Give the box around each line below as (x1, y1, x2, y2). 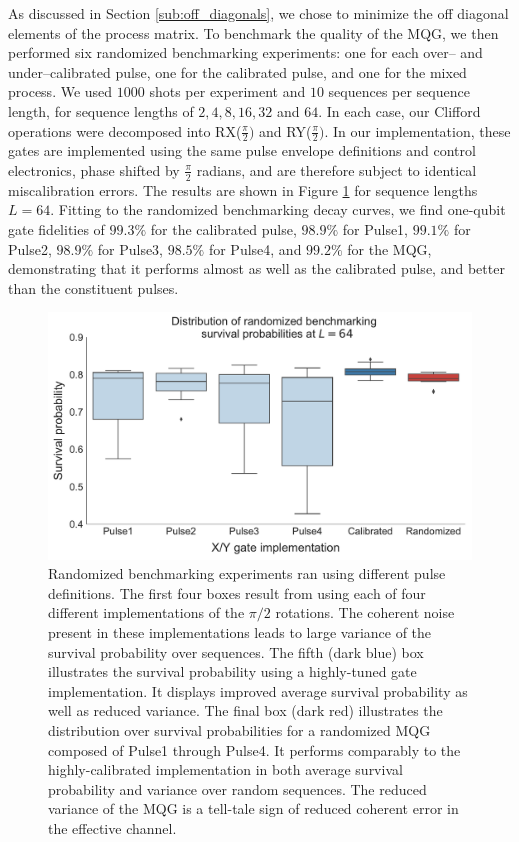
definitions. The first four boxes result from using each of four (48, 582, 426, 603)
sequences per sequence (328, 81, 470, 102)
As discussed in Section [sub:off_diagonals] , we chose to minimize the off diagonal (8, 3, 509, 23)
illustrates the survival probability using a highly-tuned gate (48, 661, 417, 682)
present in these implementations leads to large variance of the (48, 621, 432, 642)
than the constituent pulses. (8, 277, 179, 298)
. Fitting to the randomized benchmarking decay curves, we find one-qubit (50, 199, 506, 220)
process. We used (8, 81, 113, 102)
